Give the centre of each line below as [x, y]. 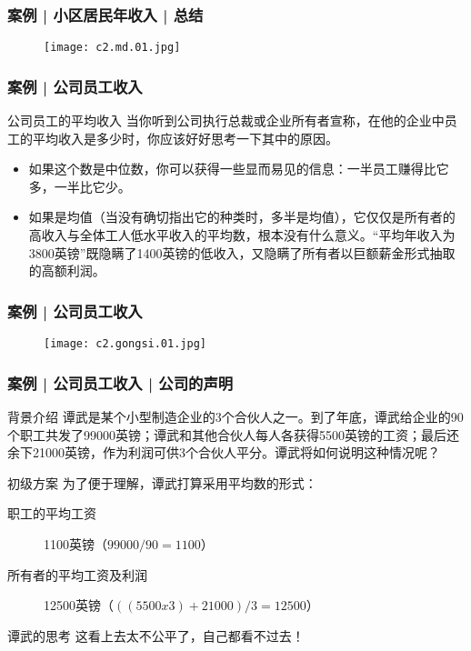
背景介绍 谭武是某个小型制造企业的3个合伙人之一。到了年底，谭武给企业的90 [235, 416]
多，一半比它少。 [80, 186]
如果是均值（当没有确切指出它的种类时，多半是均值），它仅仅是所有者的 [242, 217]
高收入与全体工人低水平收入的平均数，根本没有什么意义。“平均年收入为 [242, 235]
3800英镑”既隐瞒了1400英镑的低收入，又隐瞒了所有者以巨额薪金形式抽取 [242, 252]
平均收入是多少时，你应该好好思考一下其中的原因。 [185, 138]
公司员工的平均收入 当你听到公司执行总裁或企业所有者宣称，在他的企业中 [226, 120]
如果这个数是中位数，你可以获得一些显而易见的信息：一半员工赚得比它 [239, 169]
